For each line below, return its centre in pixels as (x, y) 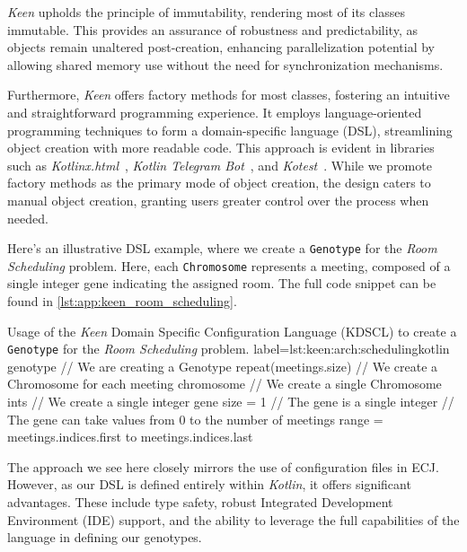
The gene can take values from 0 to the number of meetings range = (195, 419)
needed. (28, 218)
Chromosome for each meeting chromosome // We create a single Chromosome (225, 384)
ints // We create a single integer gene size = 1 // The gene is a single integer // (231, 402)
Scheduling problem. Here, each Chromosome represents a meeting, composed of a (229, 265)
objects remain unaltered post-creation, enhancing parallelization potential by (221, 47)
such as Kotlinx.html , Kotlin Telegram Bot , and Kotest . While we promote (220, 165)
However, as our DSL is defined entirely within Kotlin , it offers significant (209, 484)
